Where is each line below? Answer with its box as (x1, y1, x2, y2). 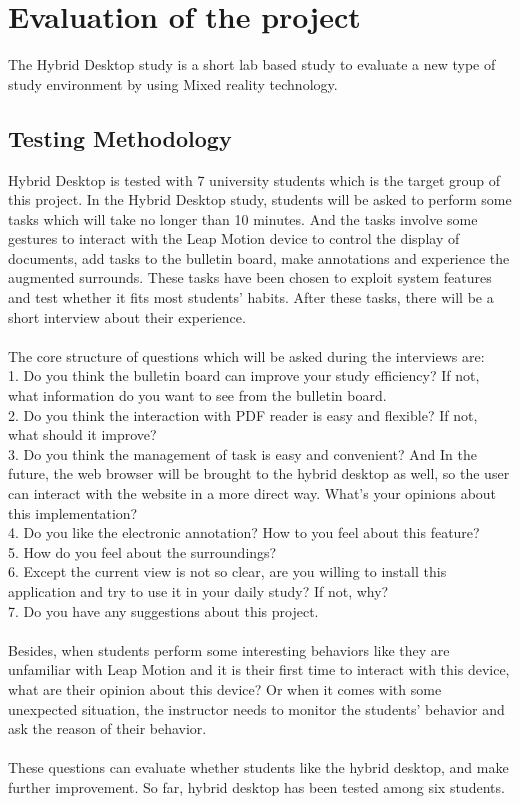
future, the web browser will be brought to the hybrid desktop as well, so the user (8, 463, 510, 484)
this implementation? (8, 502, 138, 523)
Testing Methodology (8, 122, 232, 153)
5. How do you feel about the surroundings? (8, 541, 277, 562)
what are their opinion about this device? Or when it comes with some (8, 678, 442, 699)
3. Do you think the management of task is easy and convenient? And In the (8, 443, 478, 464)
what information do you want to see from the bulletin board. (8, 385, 387, 406)
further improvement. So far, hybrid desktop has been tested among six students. (8, 776, 505, 797)
